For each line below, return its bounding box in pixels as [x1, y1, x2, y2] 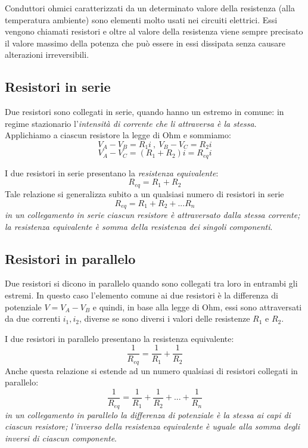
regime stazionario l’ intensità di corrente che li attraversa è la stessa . [5, 117, 257, 129]
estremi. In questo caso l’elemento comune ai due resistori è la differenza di [5, 288, 278, 301]
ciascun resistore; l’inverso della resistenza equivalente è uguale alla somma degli [5, 420, 300, 433]
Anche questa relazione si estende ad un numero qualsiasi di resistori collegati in [5, 364, 298, 377]
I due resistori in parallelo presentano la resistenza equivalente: [5, 332, 234, 344]
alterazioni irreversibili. [5, 48, 89, 61]
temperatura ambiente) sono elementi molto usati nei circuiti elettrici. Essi [5, 13, 278, 26]
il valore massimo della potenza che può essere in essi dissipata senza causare [5, 36, 285, 49]
